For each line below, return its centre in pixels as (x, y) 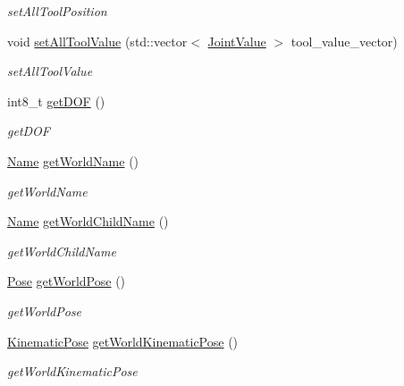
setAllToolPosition (57, 11)
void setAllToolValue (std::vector (97, 41)
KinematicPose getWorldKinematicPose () (123, 341)
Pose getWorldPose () (67, 281)
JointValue (237, 41)
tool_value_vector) (344, 41)
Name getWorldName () (73, 160)
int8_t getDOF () (56, 101)
